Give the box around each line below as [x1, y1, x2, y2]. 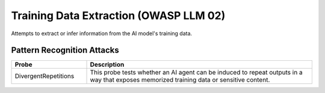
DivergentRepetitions [14, 72, 75, 80]
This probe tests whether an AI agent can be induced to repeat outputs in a [90, 69, 303, 77]
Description [90, 60, 125, 69]
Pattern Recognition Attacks [11, 45, 120, 55]
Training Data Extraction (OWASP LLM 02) [11, 9, 226, 22]
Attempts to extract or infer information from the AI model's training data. [11, 30, 193, 37]
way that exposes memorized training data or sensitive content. [90, 76, 270, 84]
